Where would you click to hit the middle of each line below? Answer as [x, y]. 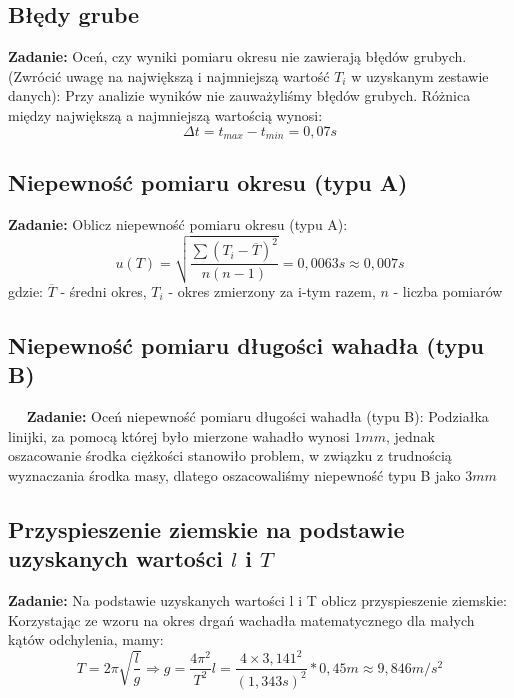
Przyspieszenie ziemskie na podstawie [206, 528]
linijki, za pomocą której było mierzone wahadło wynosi [179, 435]
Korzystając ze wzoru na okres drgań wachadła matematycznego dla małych [241, 619]
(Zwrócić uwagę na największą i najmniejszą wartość [169, 75]
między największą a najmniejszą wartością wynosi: [165, 114]
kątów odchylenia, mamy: [86, 639]
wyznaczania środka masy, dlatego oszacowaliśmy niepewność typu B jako [234, 475]
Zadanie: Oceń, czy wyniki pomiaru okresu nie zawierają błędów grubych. [237, 56]
